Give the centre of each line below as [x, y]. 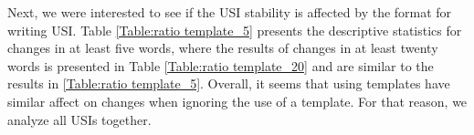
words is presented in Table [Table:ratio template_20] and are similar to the [221, 65]
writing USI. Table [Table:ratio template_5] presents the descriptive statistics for [235, 30]
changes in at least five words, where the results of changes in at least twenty [223, 48]
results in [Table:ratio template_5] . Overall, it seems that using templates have [229, 83]
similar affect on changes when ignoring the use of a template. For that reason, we [237, 101]
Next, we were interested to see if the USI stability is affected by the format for [230, 12]
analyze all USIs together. [79, 119]
